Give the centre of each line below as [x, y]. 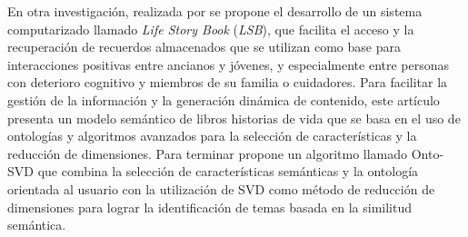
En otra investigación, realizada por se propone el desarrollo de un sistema [215, 11]
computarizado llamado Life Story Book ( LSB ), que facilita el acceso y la [211, 29]
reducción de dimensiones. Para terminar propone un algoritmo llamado [208, 153]
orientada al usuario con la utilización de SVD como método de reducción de [221, 188]
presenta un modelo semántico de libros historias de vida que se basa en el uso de [234, 118]
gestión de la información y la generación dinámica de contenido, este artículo [224, 99]
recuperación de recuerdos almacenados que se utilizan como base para [204, 47]
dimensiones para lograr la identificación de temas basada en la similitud [210, 207]
